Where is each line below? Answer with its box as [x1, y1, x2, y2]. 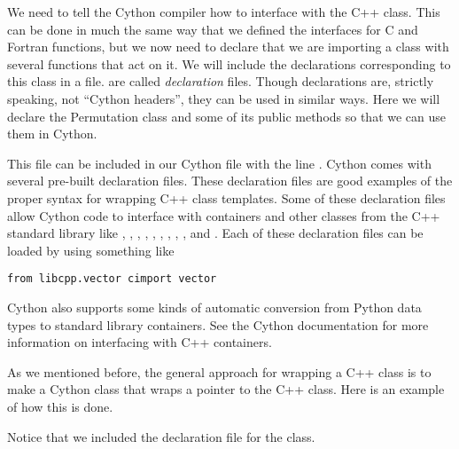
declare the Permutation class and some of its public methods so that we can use [7, 106, 447, 125]
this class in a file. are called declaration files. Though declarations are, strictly [7, 72, 434, 91]
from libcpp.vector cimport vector [7, 272, 217, 286]
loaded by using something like [7, 240, 175, 259]
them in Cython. [7, 124, 97, 143]
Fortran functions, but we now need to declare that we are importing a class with [7, 37, 449, 56]
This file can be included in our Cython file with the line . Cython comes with [7, 154, 432, 172]
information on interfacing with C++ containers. [7, 333, 272, 351]
